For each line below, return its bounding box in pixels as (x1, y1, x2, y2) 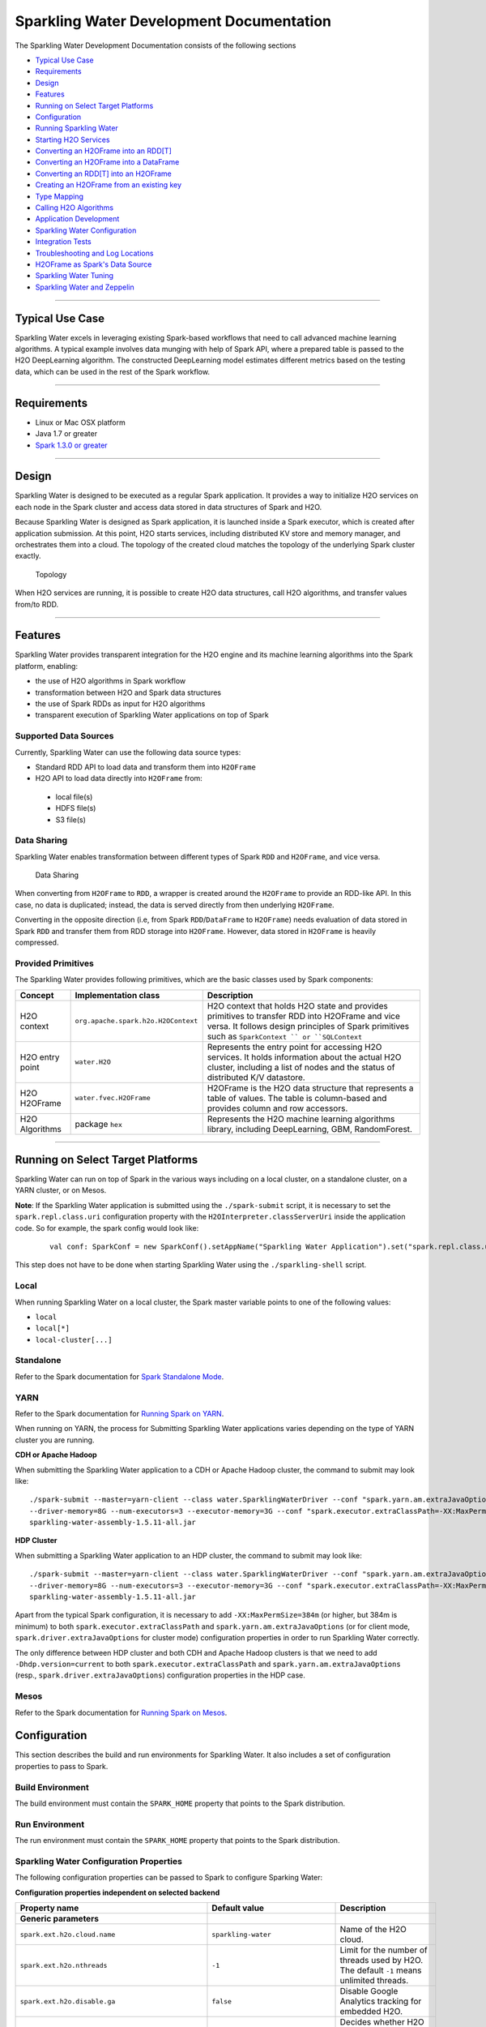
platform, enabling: (15, 661, 79, 671)
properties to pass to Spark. (15, 1761, 109, 1771)
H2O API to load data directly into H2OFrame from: (35, 774, 202, 783)
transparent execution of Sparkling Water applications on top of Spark (35, 710, 269, 720)
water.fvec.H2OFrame (75, 1094, 151, 1103)
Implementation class (75, 989, 160, 1001)
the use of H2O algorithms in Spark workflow (35, 676, 186, 686)
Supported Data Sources (15, 731, 114, 742)
